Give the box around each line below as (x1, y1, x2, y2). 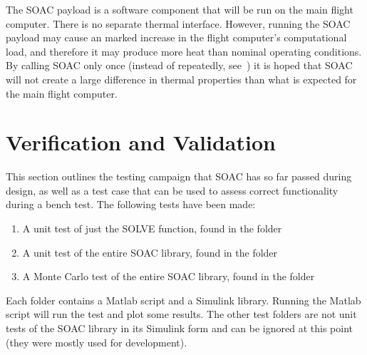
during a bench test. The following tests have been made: (6, 197, 256, 212)
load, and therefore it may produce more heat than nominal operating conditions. (6, 43, 362, 58)
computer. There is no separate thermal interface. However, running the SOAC (6, 16, 351, 31)
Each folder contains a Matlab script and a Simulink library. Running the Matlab (6, 292, 361, 307)
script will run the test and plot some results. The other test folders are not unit (6, 307, 357, 321)
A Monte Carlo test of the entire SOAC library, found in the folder (22, 269, 315, 284)
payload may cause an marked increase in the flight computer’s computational (6, 30, 347, 45)
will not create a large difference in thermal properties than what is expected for (6, 71, 357, 86)
